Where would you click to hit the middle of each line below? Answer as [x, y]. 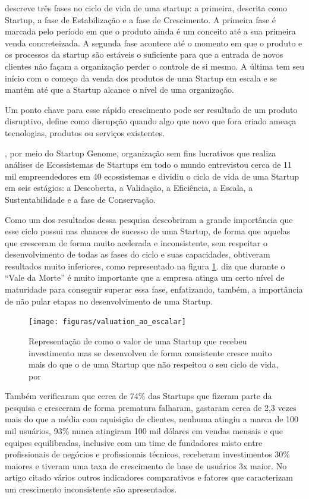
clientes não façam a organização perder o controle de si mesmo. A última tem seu [154, 66]
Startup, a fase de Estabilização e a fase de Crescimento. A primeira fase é [141, 19]
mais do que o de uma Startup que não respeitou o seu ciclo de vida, [154, 364]
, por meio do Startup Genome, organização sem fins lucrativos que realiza [141, 153]
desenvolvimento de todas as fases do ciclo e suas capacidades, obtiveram [138, 254]
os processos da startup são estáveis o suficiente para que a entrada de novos [144, 54]
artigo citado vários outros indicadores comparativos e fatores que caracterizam [149, 477]
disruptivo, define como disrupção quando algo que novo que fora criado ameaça [151, 121]
